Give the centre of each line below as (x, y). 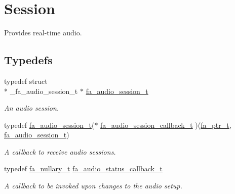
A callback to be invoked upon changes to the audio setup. (93, 186)
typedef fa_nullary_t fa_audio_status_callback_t (83, 168)
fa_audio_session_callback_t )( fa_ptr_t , (166, 125)
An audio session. (32, 108)
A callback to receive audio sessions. (60, 151)
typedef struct (26, 81)
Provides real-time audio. (43, 33)
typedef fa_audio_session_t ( (49, 125)
